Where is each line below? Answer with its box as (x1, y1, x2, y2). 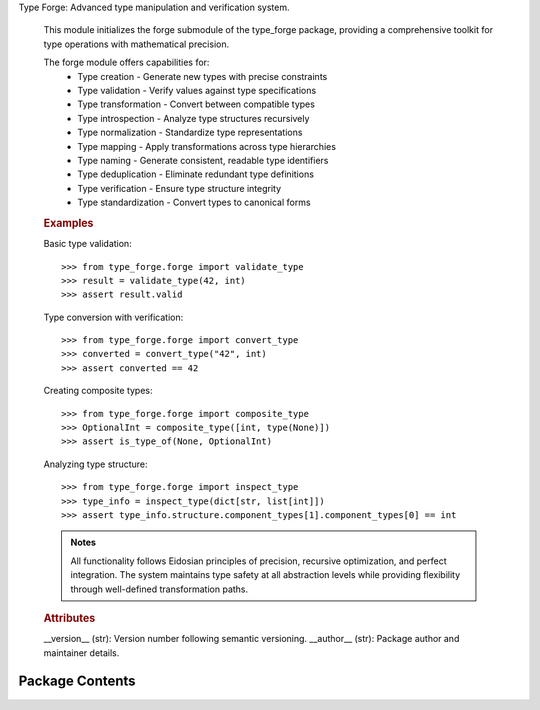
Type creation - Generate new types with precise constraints (77, 70, 328, 82)
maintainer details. (43, 646, 120, 659)
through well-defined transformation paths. (70, 583, 249, 595)
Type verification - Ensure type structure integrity (77, 182, 282, 194)
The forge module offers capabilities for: (43, 56, 210, 69)
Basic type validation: (43, 238, 132, 250)
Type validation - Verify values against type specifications (77, 84, 317, 96)
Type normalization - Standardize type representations (77, 126, 303, 139)
